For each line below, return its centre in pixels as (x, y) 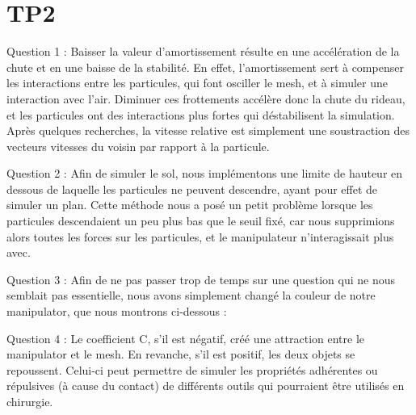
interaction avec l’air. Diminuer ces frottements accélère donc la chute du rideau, (206, 98)
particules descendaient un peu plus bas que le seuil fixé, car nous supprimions (201, 221)
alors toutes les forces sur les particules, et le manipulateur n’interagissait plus (200, 236)
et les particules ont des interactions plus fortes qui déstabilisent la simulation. (201, 114)
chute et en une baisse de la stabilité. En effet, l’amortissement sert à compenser (205, 67)
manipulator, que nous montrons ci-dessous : (117, 311)
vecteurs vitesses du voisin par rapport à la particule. (138, 146)
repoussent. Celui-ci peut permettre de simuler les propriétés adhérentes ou (192, 369)
